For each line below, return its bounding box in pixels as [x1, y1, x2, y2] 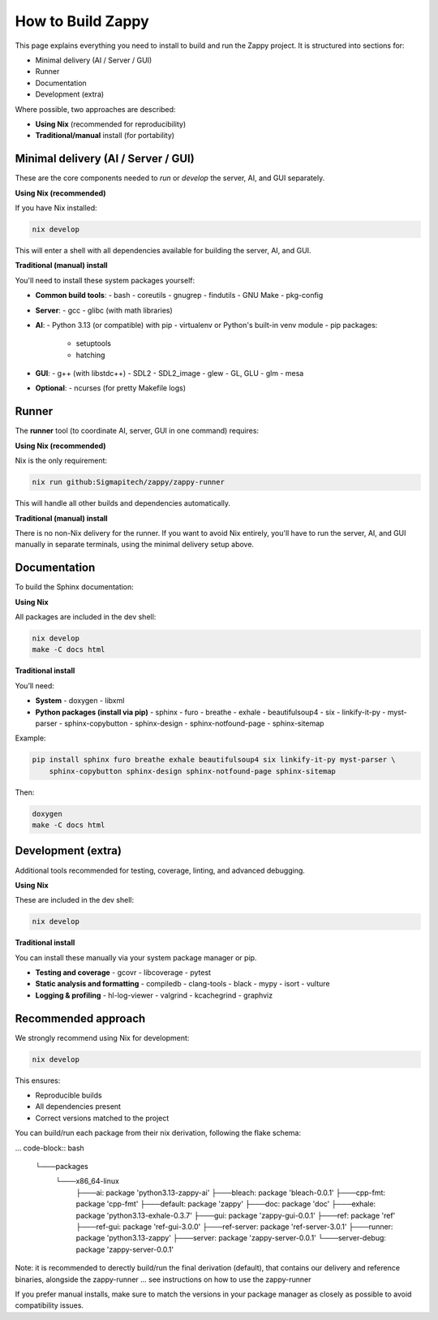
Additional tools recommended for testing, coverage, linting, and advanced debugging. [15, 865, 306, 875]
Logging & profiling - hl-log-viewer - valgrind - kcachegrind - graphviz [35, 990, 273, 1000]
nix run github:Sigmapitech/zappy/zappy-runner [32, 477, 225, 487]
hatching [75, 350, 105, 360]
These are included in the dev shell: [15, 895, 135, 905]
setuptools [75, 339, 111, 348]
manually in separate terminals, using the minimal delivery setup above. [15, 540, 255, 550]
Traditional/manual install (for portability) [35, 131, 174, 140]
